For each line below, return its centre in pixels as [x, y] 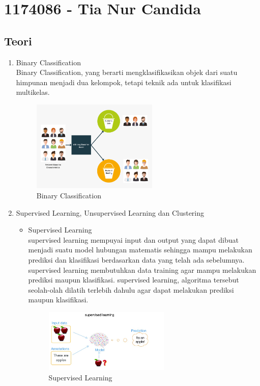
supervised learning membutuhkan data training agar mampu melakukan [142, 269]
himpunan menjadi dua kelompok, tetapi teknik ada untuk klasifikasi [124, 82]
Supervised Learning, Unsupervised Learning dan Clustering [110, 212]
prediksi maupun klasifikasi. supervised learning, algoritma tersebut [134, 280]
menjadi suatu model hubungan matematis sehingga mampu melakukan [140, 250]
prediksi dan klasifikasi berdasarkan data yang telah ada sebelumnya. [136, 260]
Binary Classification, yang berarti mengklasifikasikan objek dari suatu [127, 72]
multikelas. [33, 92]
